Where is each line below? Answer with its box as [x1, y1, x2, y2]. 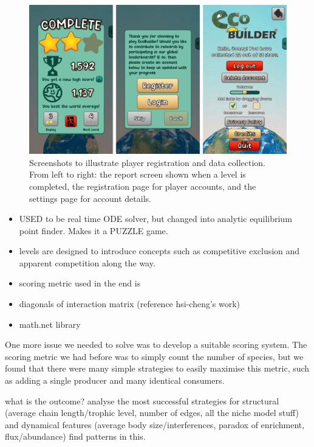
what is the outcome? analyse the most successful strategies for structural [5, 394, 279, 407]
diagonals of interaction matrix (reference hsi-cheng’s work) [19, 297, 241, 310]
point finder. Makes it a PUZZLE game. [19, 224, 168, 237]
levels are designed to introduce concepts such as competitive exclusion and [19, 244, 300, 257]
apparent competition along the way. [19, 256, 155, 269]
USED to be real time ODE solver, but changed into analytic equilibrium [19, 212, 292, 225]
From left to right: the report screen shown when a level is [29, 168, 246, 181]
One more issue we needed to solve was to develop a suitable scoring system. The [5, 338, 307, 351]
